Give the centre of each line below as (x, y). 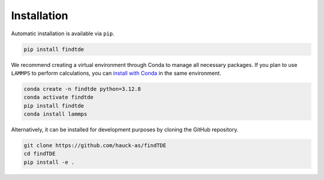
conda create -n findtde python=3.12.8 (82, 89)
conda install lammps (55, 114)
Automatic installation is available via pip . (63, 33)
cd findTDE (40, 154)
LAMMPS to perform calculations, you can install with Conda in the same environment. (116, 73)
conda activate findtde (59, 97)
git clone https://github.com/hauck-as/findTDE (95, 146)
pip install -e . (49, 162)
